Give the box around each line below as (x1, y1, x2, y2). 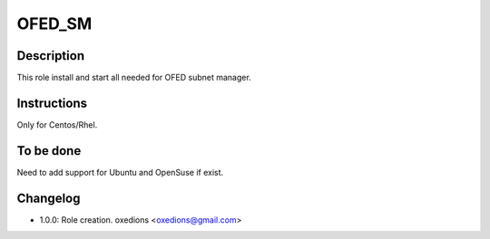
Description (16, 48, 85, 63)
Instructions (16, 95, 88, 110)
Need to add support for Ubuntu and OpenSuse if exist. (16, 167, 224, 177)
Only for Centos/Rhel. (16, 119, 98, 130)
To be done (16, 143, 82, 158)
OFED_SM (16, 14, 93, 33)
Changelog (16, 190, 81, 206)
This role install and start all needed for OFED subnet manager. (16, 72, 251, 83)
